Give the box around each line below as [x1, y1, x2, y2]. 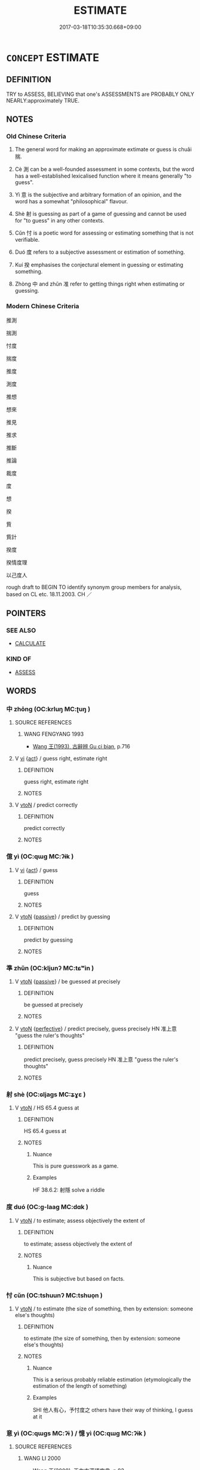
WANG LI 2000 [23, 1455, 61, 1462]
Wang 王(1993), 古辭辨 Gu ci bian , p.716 [32, 743, 130, 750]
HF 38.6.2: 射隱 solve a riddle [32, 1186, 105, 1194]
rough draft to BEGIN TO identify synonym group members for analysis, [6, 583, 182, 591]
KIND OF [6, 655, 32, 663]
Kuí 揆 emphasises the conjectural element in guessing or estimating [14, 261, 184, 269]
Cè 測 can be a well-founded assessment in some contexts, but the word [14, 166, 195, 173]
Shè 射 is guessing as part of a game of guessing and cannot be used [14, 211, 187, 218]
